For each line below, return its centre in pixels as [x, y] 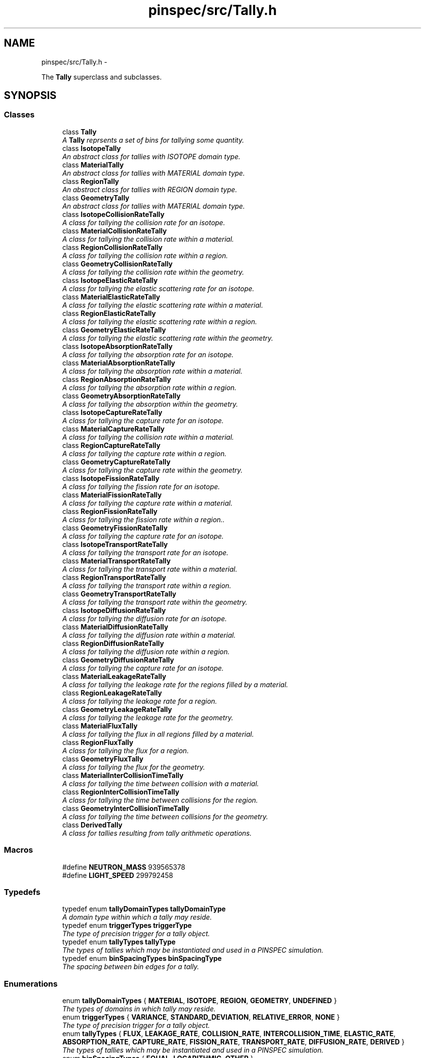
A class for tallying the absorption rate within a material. [152, 371]
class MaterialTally [93, 165]
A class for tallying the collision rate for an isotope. [144, 222]
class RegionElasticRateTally [109, 313]
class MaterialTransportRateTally [116, 561]
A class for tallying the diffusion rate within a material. [149, 635]
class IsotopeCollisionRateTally [113, 214]
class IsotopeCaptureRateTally [112, 412]
